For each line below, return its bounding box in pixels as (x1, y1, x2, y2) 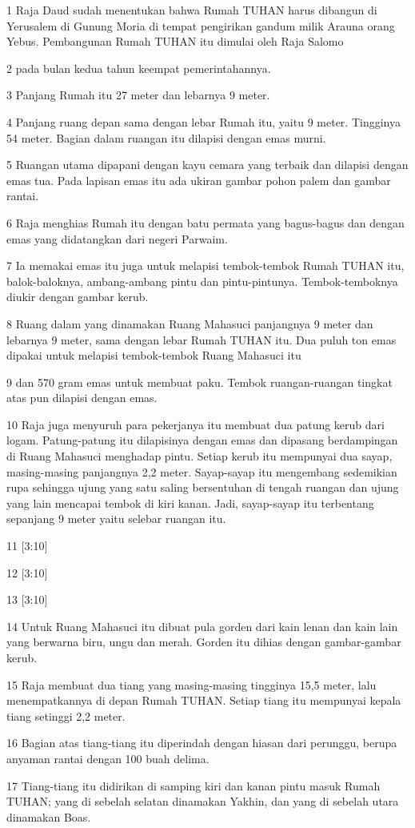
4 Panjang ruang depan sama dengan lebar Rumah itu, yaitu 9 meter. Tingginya (6, 113, 401, 130)
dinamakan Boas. (6, 808, 91, 825)
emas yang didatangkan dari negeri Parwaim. (6, 230, 228, 247)
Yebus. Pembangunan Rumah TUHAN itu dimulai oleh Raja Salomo (6, 33, 344, 50)
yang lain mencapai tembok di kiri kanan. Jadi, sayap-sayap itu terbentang (6, 494, 374, 511)
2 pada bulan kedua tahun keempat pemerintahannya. (6, 59, 271, 76)
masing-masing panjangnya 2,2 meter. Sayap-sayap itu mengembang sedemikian (6, 463, 397, 480)
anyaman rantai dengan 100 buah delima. (6, 750, 209, 766)
